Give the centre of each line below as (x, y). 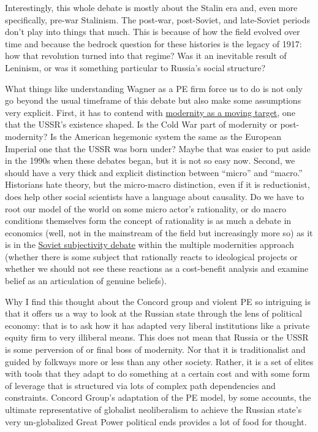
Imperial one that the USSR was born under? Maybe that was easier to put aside (158, 148)
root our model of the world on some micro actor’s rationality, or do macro (146, 208)
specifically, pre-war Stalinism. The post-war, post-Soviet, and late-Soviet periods (157, 19)
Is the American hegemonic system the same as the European (165, 136)
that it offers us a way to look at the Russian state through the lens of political (153, 313)
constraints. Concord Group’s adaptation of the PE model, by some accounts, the (158, 397)
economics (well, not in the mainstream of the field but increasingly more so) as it (159, 232)
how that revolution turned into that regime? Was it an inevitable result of (146, 56)
